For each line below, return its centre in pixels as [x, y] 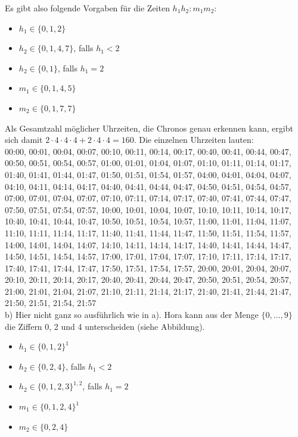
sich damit [24, 140]
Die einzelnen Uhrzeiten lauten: [196, 140]
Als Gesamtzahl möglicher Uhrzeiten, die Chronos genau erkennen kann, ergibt [149, 128]
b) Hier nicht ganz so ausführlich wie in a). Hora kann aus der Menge [132, 315]
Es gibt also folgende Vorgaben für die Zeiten [87, 8]
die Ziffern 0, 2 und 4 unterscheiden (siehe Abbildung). [105, 326]
